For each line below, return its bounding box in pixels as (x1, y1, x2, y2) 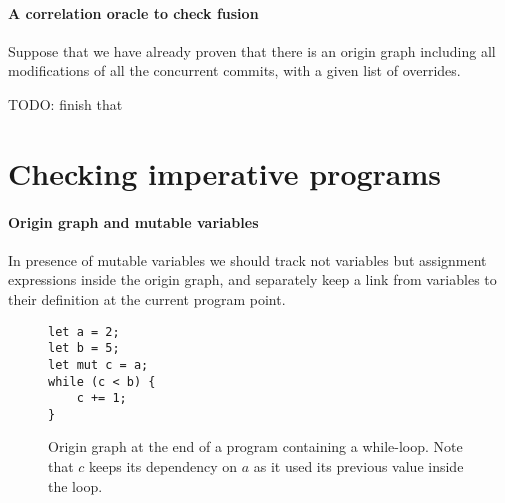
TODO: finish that (8, 93, 123, 114)
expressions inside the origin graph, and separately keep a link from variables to (8, 269, 497, 290)
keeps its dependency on (89, 456, 237, 477)
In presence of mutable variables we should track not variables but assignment (8, 249, 487, 270)
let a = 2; (48, 324, 120, 339)
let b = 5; (48, 341, 120, 356)
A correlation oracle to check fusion (8, 2, 259, 23)
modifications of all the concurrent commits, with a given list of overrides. (8, 60, 461, 81)
